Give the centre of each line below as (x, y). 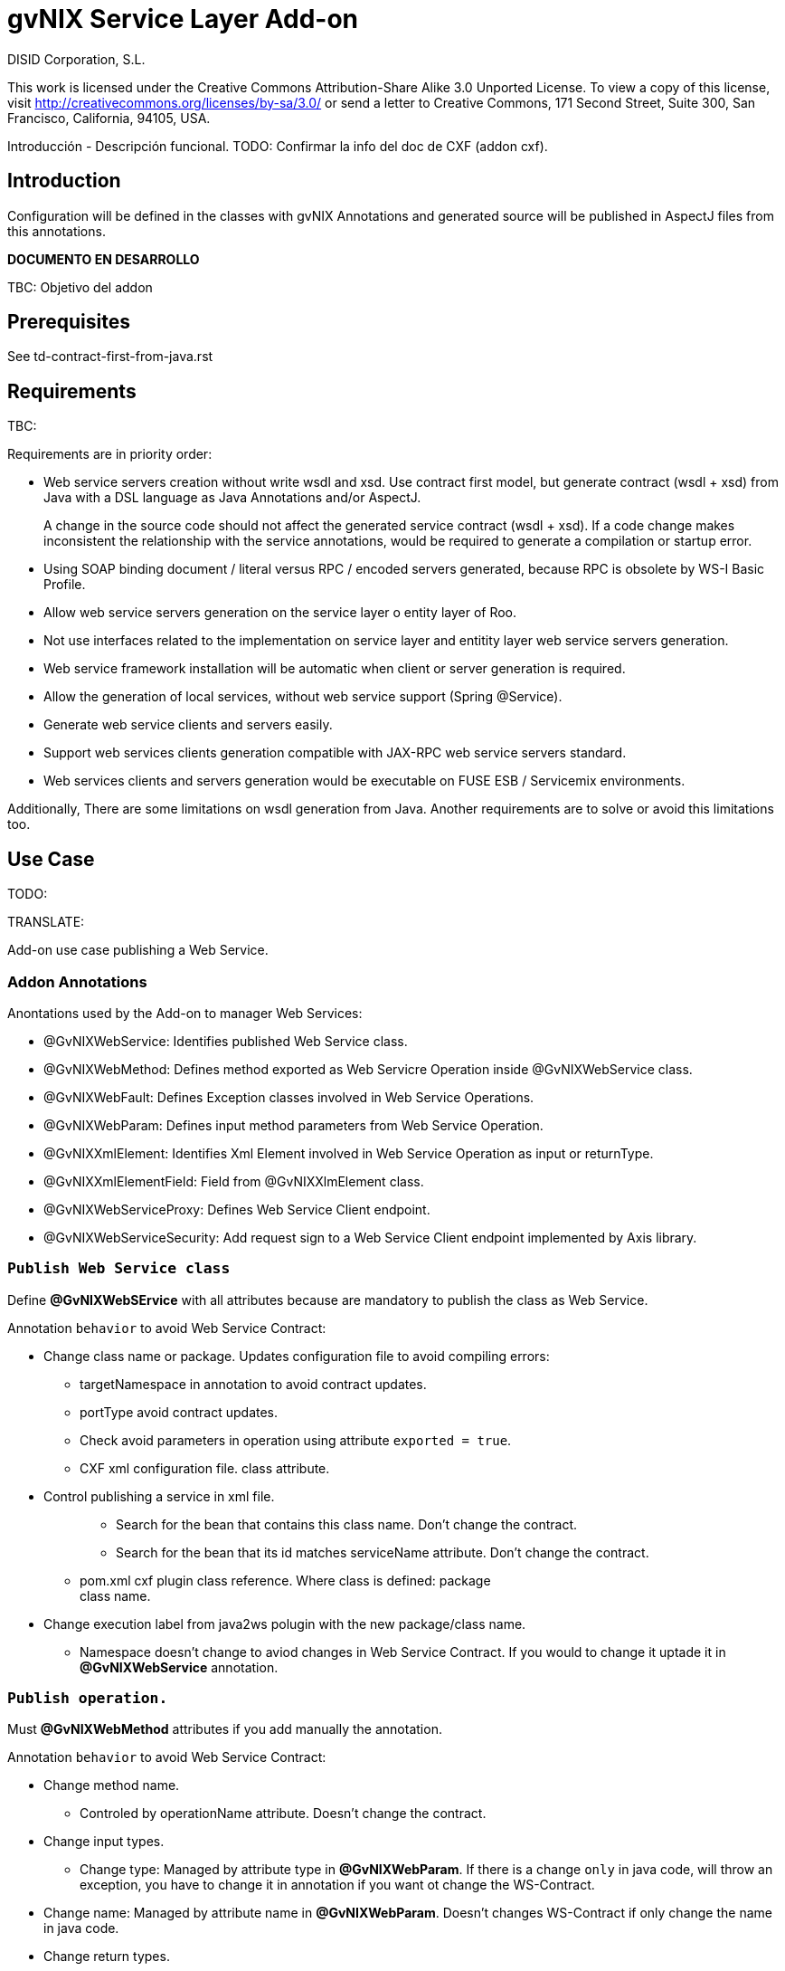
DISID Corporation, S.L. (76, 59)
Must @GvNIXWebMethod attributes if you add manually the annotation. (225, 1729)
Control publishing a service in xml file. (159, 1496)
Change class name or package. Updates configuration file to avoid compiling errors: (297, 1356)
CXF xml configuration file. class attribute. (205, 1468)
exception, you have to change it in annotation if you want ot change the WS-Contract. (337, 1885)
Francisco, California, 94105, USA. (109, 118)
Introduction (64, 181)
